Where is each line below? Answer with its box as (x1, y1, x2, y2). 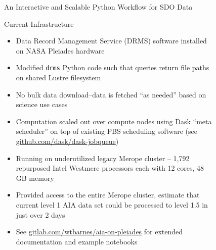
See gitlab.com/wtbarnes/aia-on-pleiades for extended (16, 226, 183, 237)
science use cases (16, 99, 68, 110)
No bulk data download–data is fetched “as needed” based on (16, 89, 206, 99)
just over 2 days (16, 209, 65, 220)
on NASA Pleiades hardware (16, 45, 105, 56)
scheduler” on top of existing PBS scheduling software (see (16, 126, 198, 136)
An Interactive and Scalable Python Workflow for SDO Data (4, 2, 193, 12)
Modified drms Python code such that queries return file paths (16, 62, 209, 73)
